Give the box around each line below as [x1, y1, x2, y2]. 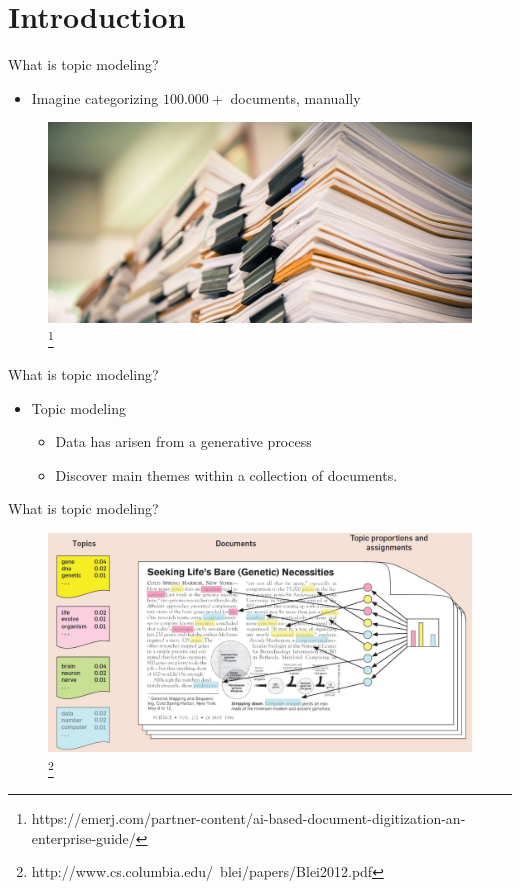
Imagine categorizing [31, 87, 159, 108]
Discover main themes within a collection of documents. [55, 464, 398, 485]
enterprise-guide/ [31, 827, 136, 848]
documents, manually [230, 87, 361, 108]
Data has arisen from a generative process [55, 431, 312, 452]
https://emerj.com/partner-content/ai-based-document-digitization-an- [31, 808, 466, 829]
